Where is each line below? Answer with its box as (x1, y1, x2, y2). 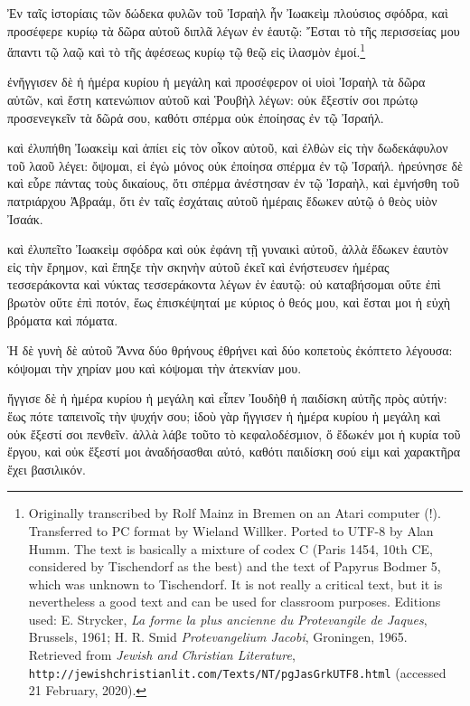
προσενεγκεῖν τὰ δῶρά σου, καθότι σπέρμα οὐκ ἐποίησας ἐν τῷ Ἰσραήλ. (7, 108, 384, 127)
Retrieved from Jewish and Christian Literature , (28, 645, 296, 664)
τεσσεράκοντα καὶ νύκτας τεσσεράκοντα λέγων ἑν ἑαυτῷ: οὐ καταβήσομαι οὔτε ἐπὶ (7, 275, 441, 294)
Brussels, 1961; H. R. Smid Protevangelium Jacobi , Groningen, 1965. (28, 627, 408, 646)
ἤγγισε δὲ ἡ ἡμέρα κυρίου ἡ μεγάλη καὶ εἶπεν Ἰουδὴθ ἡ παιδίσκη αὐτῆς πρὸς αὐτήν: (7, 389, 447, 408)
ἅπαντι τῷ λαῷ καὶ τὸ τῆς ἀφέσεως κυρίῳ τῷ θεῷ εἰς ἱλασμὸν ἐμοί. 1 (7, 40, 366, 61)
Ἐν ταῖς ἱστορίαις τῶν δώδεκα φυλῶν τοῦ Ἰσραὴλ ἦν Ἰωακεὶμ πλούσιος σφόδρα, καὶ (7, 4, 448, 22)
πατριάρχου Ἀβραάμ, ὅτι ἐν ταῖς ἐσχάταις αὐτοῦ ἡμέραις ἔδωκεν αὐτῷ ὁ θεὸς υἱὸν (7, 192, 437, 210)
